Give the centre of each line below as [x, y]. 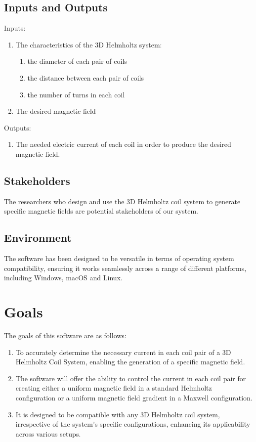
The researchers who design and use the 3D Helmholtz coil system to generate [122, 201]
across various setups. [48, 433]
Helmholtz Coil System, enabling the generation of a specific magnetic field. [130, 362]
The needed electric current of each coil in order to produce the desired [123, 144]
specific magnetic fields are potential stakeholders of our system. [101, 211]
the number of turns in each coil [76, 94]
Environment [38, 238]
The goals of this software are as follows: [65, 335]
